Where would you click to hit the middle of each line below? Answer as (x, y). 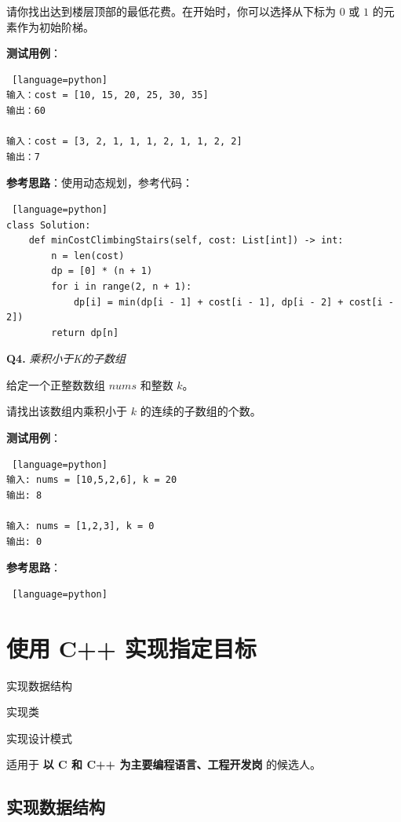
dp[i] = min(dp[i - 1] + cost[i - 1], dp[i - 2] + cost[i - (233, 302)
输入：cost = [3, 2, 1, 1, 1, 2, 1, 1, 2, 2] (124, 142)
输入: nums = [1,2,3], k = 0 (80, 526)
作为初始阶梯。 (55, 26)
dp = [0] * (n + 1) (102, 271)
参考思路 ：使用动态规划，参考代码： (100, 183)
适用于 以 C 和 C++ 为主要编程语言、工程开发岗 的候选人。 (164, 764)
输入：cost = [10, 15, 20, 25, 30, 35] (108, 95)
